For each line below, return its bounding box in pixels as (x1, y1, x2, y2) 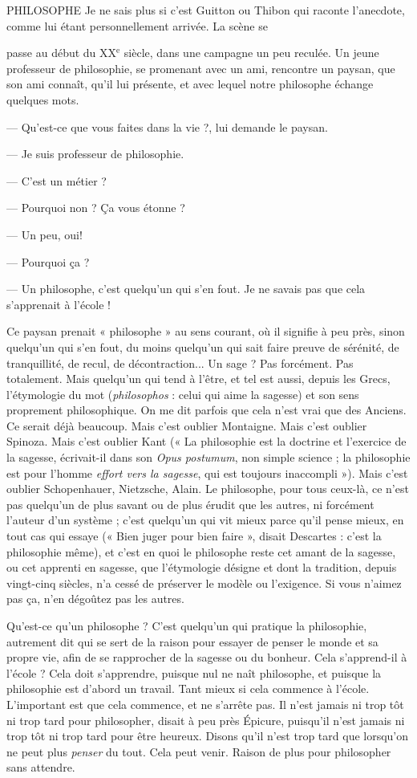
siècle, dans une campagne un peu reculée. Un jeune (123, 44, 379, 61)
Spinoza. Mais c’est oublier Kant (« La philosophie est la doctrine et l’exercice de (6, 433, 407, 450)
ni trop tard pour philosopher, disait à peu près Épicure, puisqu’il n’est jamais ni (6, 711, 405, 728)
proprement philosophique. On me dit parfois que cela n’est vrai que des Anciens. (6, 401, 407, 418)
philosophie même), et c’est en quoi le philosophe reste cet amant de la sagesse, (6, 543, 396, 560)
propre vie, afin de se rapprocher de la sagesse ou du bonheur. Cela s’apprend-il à (6, 649, 407, 666)
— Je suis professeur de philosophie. (6, 145, 184, 162)
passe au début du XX (6, 44, 117, 61)
